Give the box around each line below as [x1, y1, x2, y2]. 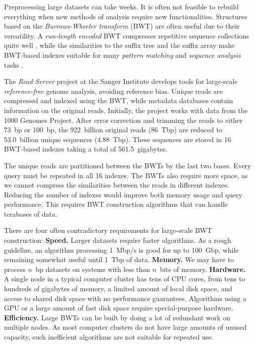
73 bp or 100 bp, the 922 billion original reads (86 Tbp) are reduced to [4, 124, 222, 135]
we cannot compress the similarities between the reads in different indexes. [4, 180, 229, 190]
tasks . [4, 59, 24, 70]
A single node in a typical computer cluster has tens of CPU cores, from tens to [4, 273, 245, 284]
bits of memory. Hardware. [160, 264, 246, 274]
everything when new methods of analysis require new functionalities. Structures [4, 11, 247, 21]
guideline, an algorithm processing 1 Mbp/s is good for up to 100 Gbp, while [4, 244, 239, 255]
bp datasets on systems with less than [36, 264, 150, 274]
